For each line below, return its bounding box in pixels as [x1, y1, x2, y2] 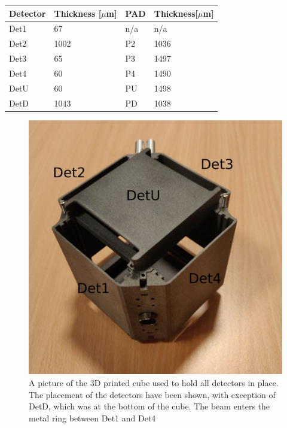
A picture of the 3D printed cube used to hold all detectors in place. [29, 377, 279, 389]
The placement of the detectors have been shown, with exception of [29, 388, 276, 400]
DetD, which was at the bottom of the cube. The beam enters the [29, 400, 270, 412]
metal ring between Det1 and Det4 [29, 411, 156, 424]
